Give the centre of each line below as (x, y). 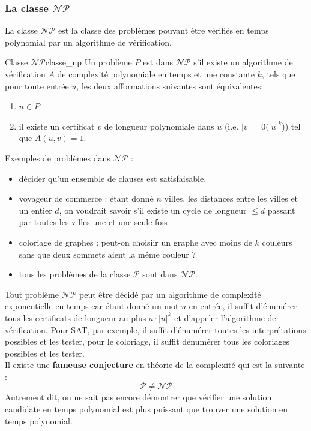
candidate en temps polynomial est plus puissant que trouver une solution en (146, 409)
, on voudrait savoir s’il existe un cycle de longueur (153, 210)
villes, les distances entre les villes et (231, 198)
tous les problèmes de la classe (75, 274)
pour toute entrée (37, 86)
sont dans (160, 274)
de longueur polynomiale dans (159, 126)
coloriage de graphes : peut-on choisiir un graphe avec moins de (135, 242)
